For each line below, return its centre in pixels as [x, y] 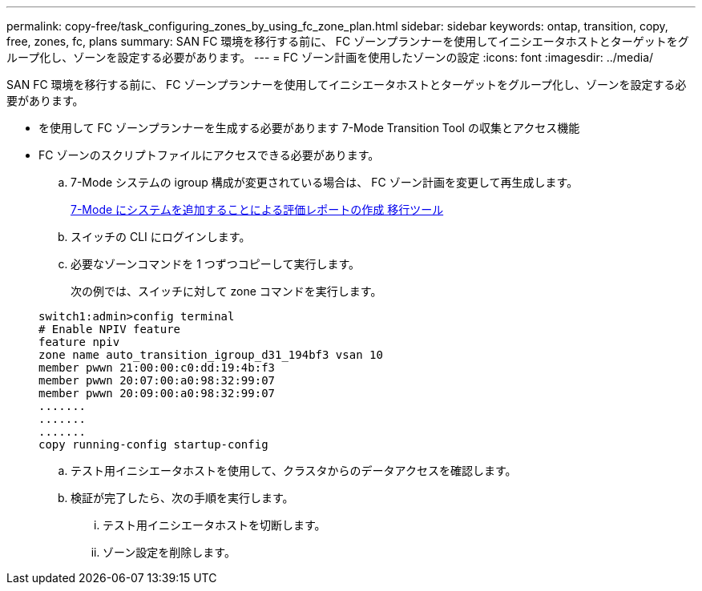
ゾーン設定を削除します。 [169, 552]
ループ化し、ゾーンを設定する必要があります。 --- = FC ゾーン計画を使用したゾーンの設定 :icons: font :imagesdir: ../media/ [330, 57]
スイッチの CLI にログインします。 [161, 237]
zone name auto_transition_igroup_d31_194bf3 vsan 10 [211, 355]
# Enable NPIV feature [110, 329]
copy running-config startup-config [153, 444]
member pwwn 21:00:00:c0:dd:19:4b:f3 [157, 368]
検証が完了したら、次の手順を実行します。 [182, 498]
